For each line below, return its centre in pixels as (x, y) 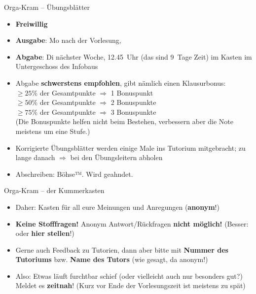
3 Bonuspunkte (133, 112)
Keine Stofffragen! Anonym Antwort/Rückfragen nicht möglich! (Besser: (132, 223)
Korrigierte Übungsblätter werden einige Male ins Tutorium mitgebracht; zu (130, 147)
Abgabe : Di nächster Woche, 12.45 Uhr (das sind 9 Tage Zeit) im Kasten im (134, 56)
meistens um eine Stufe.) (53, 131)
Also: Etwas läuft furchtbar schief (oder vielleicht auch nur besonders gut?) (129, 276)
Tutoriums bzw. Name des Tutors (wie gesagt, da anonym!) (112, 259)
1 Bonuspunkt (132, 92)
